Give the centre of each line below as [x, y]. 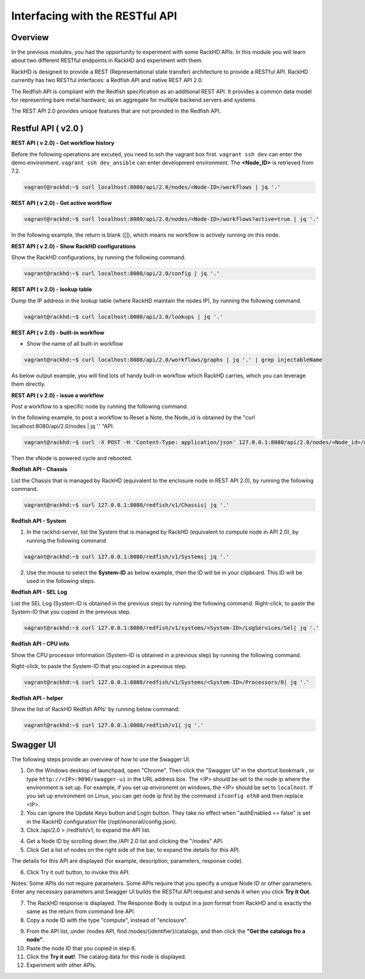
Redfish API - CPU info [40, 644]
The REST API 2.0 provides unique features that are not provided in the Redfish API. [116, 111]
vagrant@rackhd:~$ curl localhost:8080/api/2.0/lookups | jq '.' [123, 317]
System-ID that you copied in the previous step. [71, 612]
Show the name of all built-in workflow [75, 343]
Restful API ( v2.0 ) [47, 129]
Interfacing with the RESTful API [94, 16]
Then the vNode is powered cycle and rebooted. [72, 458]
